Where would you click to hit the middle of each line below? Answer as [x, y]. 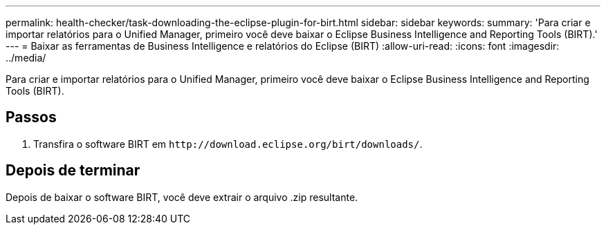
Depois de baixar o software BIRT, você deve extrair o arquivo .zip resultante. [182, 197]
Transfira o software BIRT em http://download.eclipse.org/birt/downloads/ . [228, 144]
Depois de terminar [73, 171]
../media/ [26, 58]
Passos [31, 117]
